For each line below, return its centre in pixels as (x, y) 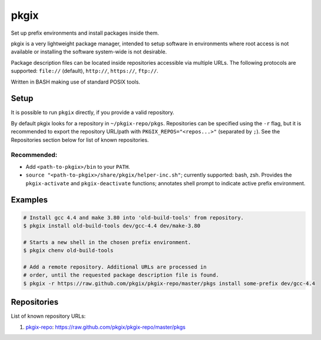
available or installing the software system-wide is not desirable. (89, 52)
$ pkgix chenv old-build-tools (69, 251)
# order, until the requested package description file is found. (121, 275)
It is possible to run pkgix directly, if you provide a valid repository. (93, 112)
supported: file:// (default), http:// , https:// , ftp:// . (85, 71)
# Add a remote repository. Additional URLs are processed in (115, 267)
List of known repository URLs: (48, 316)
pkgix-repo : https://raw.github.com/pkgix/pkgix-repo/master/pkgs (105, 327)
